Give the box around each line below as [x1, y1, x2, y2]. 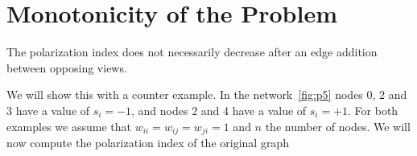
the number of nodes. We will [265, 117, 411, 134]
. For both [348, 101, 398, 118]
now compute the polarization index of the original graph [6, 133, 289, 150]
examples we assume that [6, 117, 131, 134]
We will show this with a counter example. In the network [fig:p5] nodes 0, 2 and [6, 86, 407, 103]
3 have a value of [6, 101, 90, 118]
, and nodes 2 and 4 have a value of [131, 101, 307, 118]
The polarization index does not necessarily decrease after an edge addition [6, 43, 378, 60]
